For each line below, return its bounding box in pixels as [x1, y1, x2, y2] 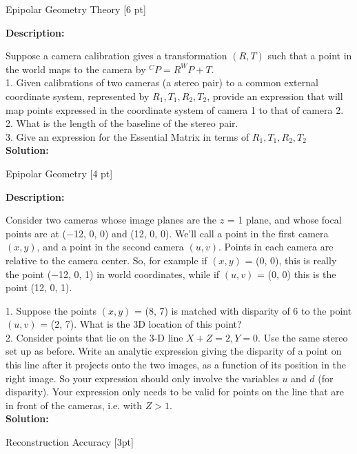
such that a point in [267, 48, 352, 63]
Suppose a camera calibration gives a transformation [6, 48, 227, 63]
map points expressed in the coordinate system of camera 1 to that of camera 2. [6, 102, 344, 117]
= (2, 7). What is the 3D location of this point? [40, 317, 242, 331]
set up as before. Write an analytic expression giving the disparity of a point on [6, 344, 342, 358]
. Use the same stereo [258, 330, 348, 344]
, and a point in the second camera [37, 239, 184, 254]
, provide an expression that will [207, 88, 343, 103]
